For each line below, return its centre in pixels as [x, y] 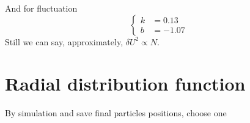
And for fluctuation [41, 8]
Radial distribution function [125, 84]
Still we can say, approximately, [64, 41]
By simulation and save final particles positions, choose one [116, 113]
